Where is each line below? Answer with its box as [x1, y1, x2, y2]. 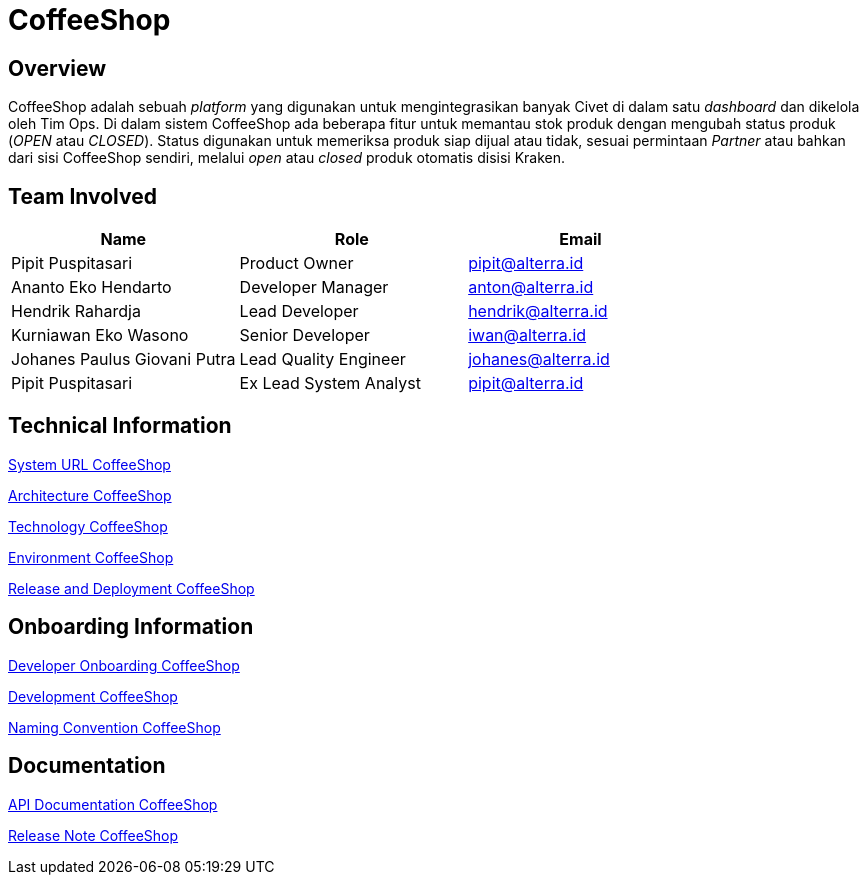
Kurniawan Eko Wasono [11, 325, 189, 346]
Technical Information [8, 413, 232, 439]
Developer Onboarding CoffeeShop [8, 656, 240, 674]
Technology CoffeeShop [8, 517, 168, 535]
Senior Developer [239, 325, 370, 346]
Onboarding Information [8, 614, 254, 640]
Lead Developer [239, 301, 359, 322]
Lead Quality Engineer [239, 349, 406, 370]
